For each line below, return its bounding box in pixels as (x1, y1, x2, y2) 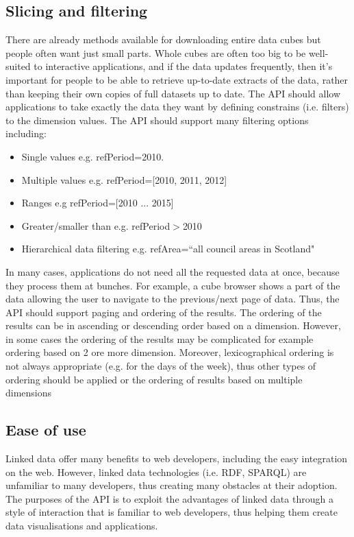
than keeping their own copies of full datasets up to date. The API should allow (5, 86, 340, 100)
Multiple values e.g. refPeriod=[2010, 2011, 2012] (21, 172, 227, 187)
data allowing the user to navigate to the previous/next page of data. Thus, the (5, 291, 340, 306)
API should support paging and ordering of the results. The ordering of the (5, 305, 322, 319)
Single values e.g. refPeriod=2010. (21, 149, 164, 163)
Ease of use (5, 419, 86, 440)
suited (5, 59, 31, 73)
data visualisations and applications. (5, 518, 158, 533)
